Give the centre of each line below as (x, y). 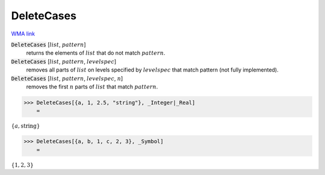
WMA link (23, 34)
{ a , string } (26, 126)
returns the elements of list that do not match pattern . (96, 53)
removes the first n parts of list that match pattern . (92, 87)
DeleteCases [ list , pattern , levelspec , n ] (67, 78)
